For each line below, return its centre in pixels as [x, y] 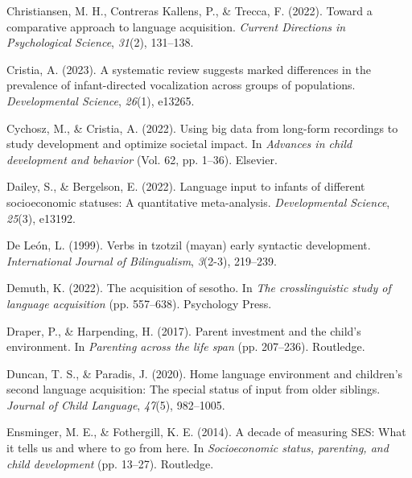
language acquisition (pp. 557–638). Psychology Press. [139, 303]
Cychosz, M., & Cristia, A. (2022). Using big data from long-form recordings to [202, 128]
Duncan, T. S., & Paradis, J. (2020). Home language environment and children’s [205, 373]
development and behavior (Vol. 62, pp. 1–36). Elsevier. [142, 159]
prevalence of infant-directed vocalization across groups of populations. [181, 85]
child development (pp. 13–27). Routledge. [110, 463]
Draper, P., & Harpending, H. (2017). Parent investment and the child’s [184, 330]
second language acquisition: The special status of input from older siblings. [194, 389]
